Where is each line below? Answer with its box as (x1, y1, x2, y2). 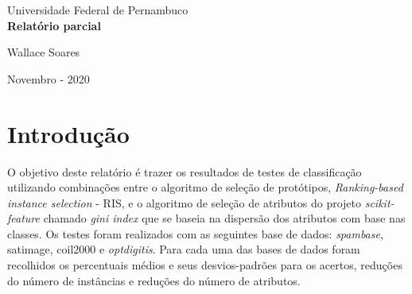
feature (7, 210, 40, 226)
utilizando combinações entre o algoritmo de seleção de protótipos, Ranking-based (7, 179, 403, 195)
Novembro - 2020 (7, 70, 90, 87)
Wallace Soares (7, 44, 80, 60)
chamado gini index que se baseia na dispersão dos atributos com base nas (43, 210, 406, 226)
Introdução (7, 117, 130, 149)
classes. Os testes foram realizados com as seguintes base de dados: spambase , (7, 225, 383, 242)
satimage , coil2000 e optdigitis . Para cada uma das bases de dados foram (7, 241, 360, 257)
